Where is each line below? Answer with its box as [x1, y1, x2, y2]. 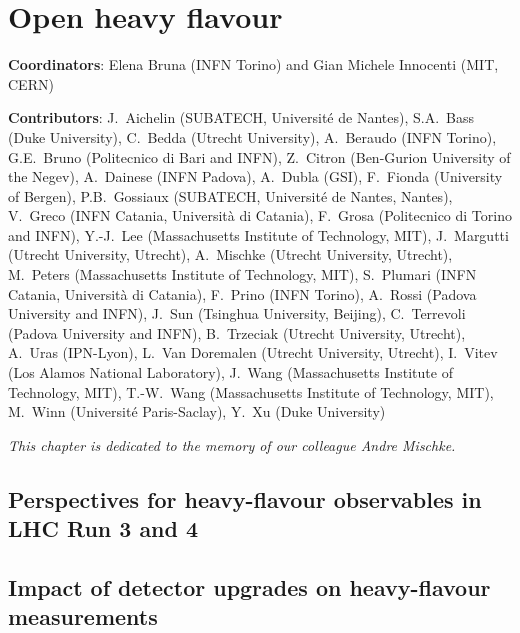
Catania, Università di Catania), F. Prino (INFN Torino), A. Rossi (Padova [8, 283, 477, 304]
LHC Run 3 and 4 [8, 513, 199, 544]
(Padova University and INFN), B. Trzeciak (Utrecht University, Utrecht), [8, 322, 466, 343]
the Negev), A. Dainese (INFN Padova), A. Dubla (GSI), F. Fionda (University [8, 166, 503, 187]
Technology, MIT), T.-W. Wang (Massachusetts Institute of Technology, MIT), [8, 381, 494, 402]
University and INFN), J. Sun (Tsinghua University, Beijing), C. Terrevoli [8, 303, 466, 324]
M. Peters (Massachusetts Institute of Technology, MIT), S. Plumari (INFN [8, 264, 477, 285]
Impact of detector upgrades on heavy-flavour [8, 571, 491, 602]
